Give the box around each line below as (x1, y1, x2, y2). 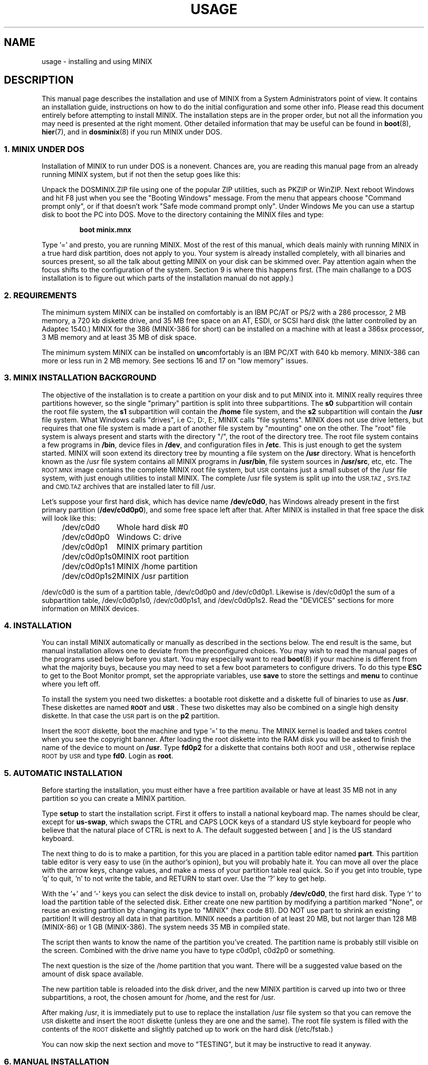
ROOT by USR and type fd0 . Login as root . (42, 752, 173, 760)
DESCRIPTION (4, 74, 74, 87)
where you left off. (42, 680, 100, 688)
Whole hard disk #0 (116, 522, 189, 532)
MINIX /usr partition (116, 571, 189, 581)
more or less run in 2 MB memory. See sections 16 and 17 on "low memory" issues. (42, 356, 308, 365)
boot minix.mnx (79, 225, 131, 234)
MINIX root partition (116, 551, 189, 561)
